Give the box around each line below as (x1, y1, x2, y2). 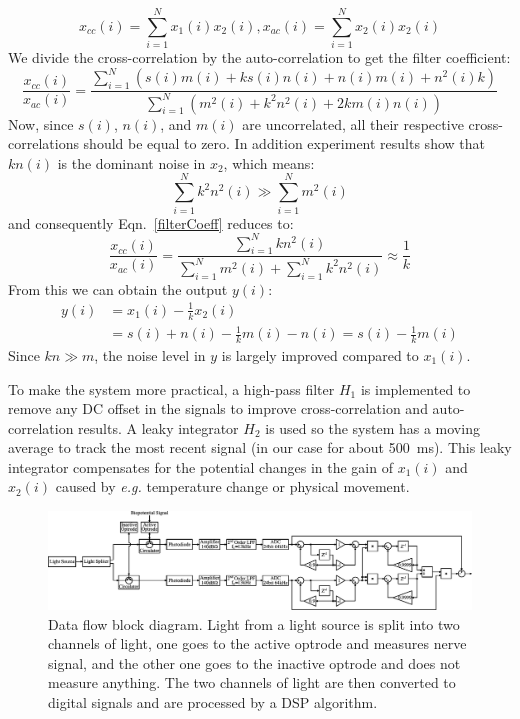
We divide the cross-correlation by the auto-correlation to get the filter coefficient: (8, 47, 511, 68)
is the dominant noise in (57, 152, 206, 173)
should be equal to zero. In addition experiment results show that (83, 133, 485, 154)
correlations (8, 133, 79, 154)
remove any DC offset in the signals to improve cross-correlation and (8, 398, 428, 419)
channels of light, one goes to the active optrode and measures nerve (48, 633, 467, 654)
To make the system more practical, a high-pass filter (8, 378, 335, 399)
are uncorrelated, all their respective (242, 113, 464, 134)
